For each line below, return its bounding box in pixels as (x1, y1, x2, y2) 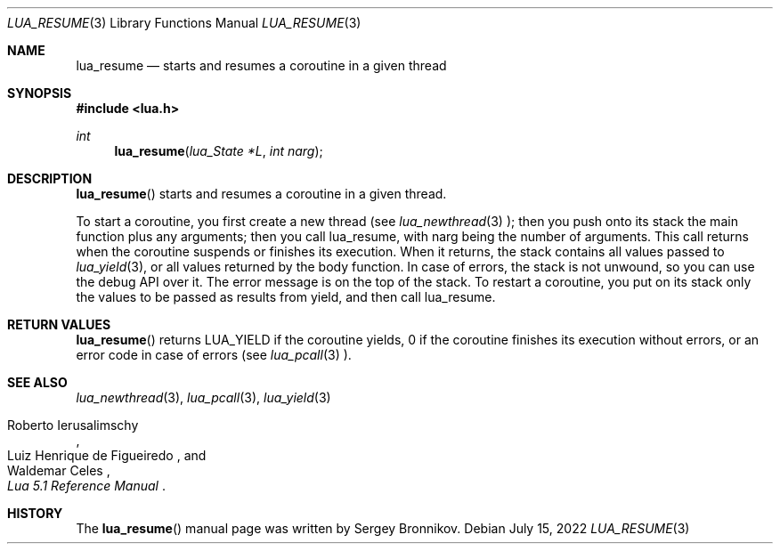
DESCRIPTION (7, 171, 93, 186)
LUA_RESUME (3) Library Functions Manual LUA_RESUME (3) (7, 15, 362, 30)
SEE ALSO (7, 375, 68, 390)
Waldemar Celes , (7, 463, 110, 478)
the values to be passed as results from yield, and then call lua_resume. (76, 289, 496, 304)
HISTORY (7, 506, 63, 521)
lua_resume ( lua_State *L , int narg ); (114, 143, 323, 158)
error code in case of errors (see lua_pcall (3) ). (76, 347, 352, 362)
